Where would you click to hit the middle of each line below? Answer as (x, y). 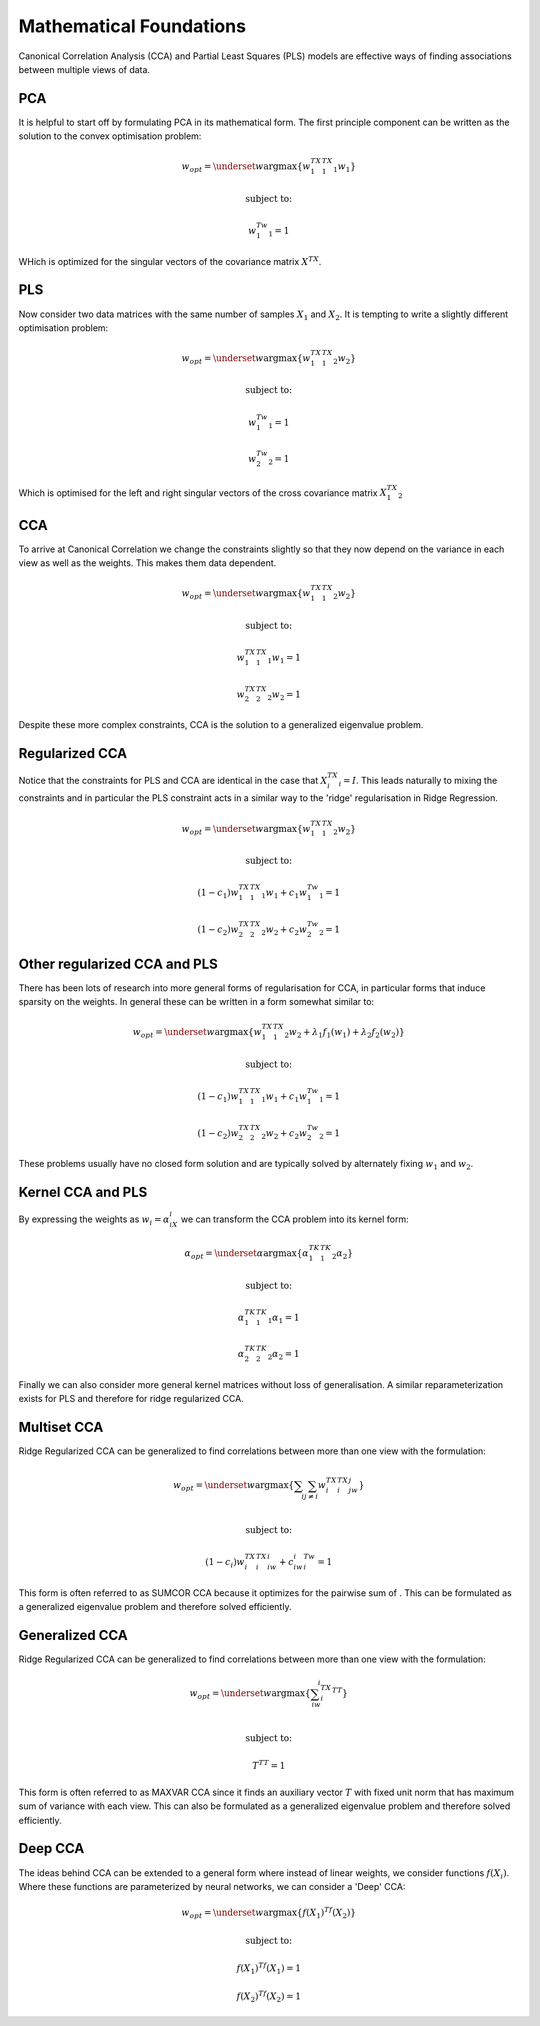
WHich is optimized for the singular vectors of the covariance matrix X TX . (170, 260)
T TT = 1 (268, 1765)
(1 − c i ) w (225, 1563)
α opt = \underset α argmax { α (246, 1254)
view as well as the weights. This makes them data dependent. (147, 563)
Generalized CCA (73, 1635)
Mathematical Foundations (132, 26)
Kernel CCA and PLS (83, 1191)
